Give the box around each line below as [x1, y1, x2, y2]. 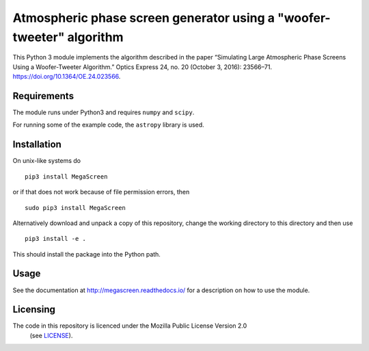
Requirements [12, 90, 74, 102]
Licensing [12, 304, 56, 315]
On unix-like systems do [12, 157, 81, 165]
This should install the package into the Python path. [12, 250, 161, 258]
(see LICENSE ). [29, 331, 73, 339]
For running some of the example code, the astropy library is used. [12, 120, 204, 129]
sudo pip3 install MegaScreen [25, 204, 126, 211]
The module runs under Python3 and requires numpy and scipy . [12, 108, 195, 116]
